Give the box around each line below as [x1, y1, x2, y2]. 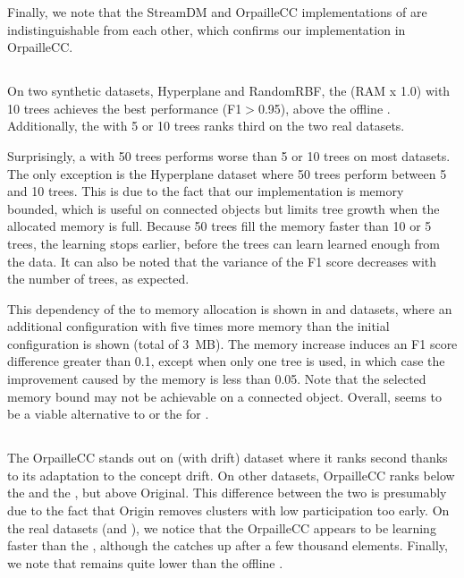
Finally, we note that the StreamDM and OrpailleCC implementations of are [7, 3, 427, 21]
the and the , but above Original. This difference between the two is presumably [7, 483, 447, 502]
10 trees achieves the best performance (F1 [7, 98, 242, 117]
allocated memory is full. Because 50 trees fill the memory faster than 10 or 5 [7, 217, 432, 235]
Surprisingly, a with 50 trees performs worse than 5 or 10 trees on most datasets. [7, 146, 451, 165]
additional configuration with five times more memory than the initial [7, 317, 390, 336]
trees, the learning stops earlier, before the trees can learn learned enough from [7, 234, 441, 252]
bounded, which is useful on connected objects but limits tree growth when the [7, 199, 440, 217]
